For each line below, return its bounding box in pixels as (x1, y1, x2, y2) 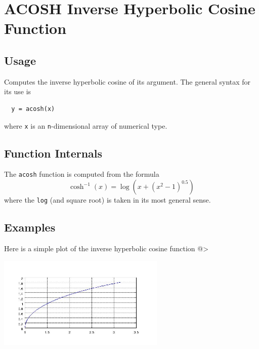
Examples (4, 219, 56, 235)
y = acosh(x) (11, 105, 55, 112)
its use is (4, 86, 31, 97)
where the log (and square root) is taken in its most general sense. (4, 195, 211, 205)
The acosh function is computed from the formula (4, 169, 159, 179)
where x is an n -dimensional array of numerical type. (4, 120, 167, 131)
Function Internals (4, 145, 103, 161)
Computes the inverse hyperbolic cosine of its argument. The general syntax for (4, 76, 251, 87)
